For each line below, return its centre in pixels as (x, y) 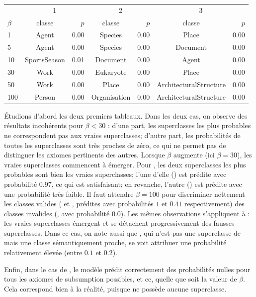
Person (45, 96)
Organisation (111, 96)
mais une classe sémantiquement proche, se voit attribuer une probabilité (115, 242)
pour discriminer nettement (203, 194)
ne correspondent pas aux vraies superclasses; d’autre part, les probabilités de (122, 135)
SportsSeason (45, 60)
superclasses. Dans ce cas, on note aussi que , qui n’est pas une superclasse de (123, 232)
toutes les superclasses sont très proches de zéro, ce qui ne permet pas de (115, 145)
